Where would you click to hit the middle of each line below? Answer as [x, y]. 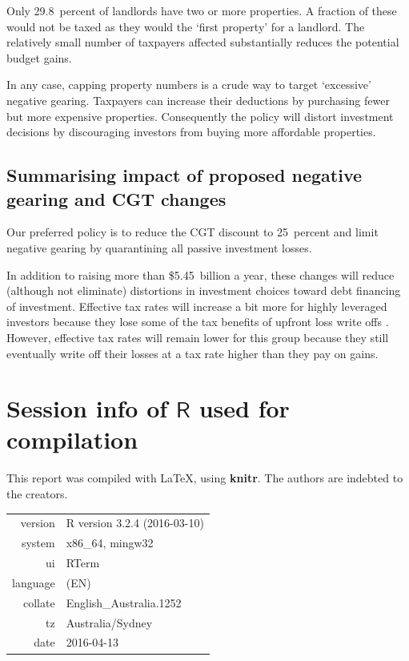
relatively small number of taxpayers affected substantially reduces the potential [203, 42]
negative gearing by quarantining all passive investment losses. [159, 247]
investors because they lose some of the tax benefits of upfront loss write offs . [198, 322]
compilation [72, 439]
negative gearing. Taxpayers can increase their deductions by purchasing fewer [198, 100]
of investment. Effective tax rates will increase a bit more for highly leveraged [197, 306]
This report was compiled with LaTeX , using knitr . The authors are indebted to [205, 478]
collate [39, 602]
